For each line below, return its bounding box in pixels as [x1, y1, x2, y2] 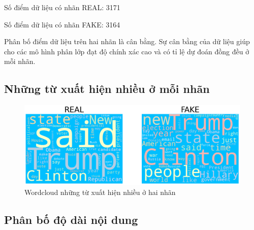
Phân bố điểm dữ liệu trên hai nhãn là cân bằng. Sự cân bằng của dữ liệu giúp [4, 36, 250, 47]
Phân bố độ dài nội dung [4, 211, 138, 227]
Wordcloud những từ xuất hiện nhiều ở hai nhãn [24, 186, 176, 197]
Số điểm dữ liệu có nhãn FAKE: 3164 [4, 19, 120, 29]
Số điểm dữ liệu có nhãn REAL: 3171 [4, 2, 120, 12]
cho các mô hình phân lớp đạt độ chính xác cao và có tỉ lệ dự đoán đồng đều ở [4, 46, 249, 56]
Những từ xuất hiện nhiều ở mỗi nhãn [4, 81, 210, 96]
